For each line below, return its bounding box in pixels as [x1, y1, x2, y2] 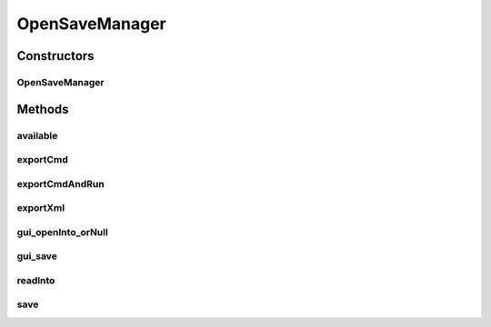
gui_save [16, 250, 58, 263]
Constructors [16, 48, 95, 64]
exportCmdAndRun [16, 177, 105, 190]
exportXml [16, 202, 65, 214]
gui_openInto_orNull [16, 225, 108, 238]
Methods [16, 101, 69, 117]
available [16, 129, 58, 142]
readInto [16, 273, 55, 286]
